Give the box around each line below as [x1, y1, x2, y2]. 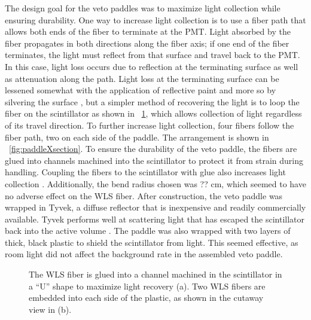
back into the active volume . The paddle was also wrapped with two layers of [5, 224, 291, 237]
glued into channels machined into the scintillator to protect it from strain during [5, 154, 304, 166]
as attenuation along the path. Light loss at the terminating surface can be [5, 72, 279, 84]
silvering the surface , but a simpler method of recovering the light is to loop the [5, 95, 300, 108]
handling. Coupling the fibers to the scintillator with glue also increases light [5, 166, 286, 178]
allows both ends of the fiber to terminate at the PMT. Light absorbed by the [5, 25, 291, 38]
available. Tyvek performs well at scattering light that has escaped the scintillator [5, 212, 305, 225]
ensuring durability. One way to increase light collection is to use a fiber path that [5, 13, 306, 26]
